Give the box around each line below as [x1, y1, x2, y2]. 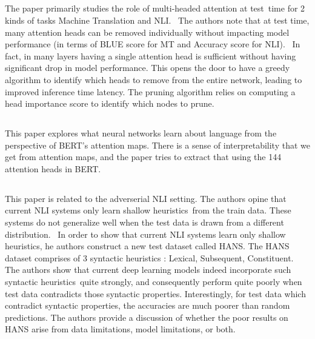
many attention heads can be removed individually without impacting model [5, 25, 290, 38]
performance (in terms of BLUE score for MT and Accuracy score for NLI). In [5, 38, 300, 50]
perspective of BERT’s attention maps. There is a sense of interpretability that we [5, 138, 310, 151]
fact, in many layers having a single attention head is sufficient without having [5, 49, 296, 62]
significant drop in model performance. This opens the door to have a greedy [5, 61, 290, 74]
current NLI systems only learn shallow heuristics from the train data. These [5, 204, 291, 216]
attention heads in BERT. [5, 162, 101, 175]
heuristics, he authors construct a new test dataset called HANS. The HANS [5, 240, 290, 252]
